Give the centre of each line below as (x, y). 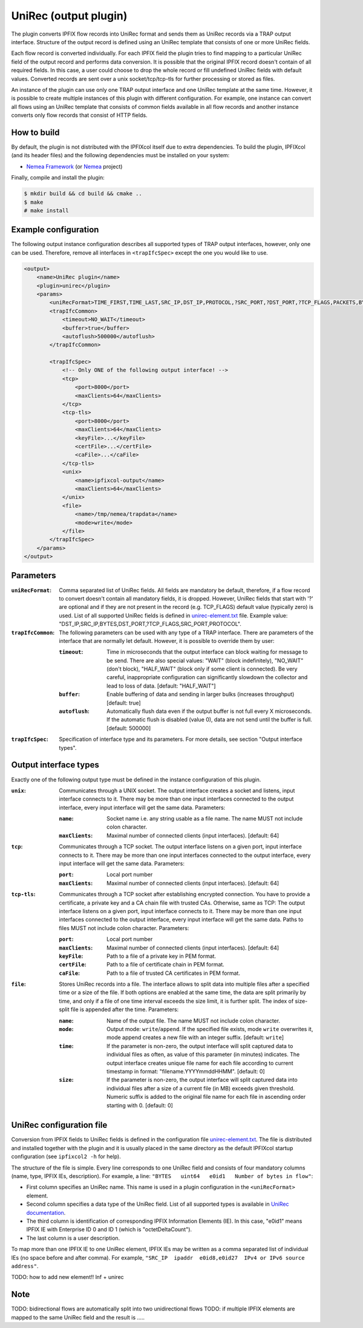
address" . (25, 1266)
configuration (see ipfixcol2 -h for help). (66, 1157)
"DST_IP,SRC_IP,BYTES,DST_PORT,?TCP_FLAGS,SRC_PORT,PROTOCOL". (150, 624)
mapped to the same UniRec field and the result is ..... (78, 1317)
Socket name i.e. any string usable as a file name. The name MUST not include (205, 819)
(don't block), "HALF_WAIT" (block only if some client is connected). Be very (202, 669)
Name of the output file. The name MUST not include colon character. (194, 1020)
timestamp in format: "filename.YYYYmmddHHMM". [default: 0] (186, 1071)
